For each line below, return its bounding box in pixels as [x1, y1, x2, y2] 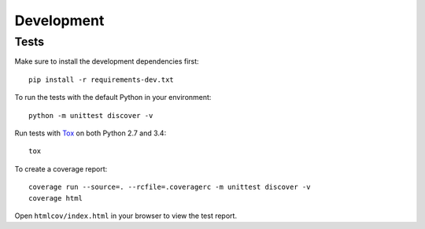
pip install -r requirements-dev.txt [28, 75, 175, 84]
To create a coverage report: [14, 164, 108, 173]
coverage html [28, 194, 83, 202]
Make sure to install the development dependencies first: [14, 57, 200, 66]
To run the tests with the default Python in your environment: [14, 93, 212, 102]
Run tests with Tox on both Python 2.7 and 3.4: [14, 128, 167, 138]
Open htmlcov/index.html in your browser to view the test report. [14, 211, 238, 220]
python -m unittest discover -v [28, 111, 153, 120]
